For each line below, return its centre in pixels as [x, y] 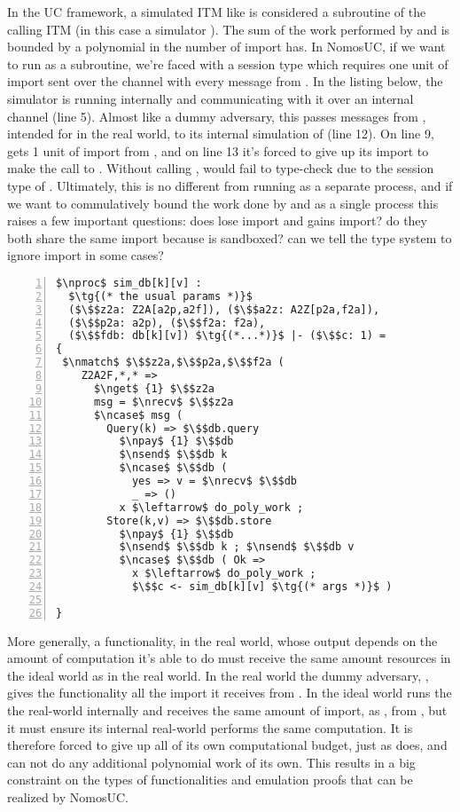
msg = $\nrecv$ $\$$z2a [164, 402]
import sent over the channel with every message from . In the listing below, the [225, 81]
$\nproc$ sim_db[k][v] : [129, 283]
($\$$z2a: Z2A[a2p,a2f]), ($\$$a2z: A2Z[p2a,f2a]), [224, 309]
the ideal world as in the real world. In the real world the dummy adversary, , [218, 675]
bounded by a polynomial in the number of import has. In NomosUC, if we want [226, 47]
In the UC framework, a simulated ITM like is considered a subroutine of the [217, 12]
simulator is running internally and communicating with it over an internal [211, 98]
